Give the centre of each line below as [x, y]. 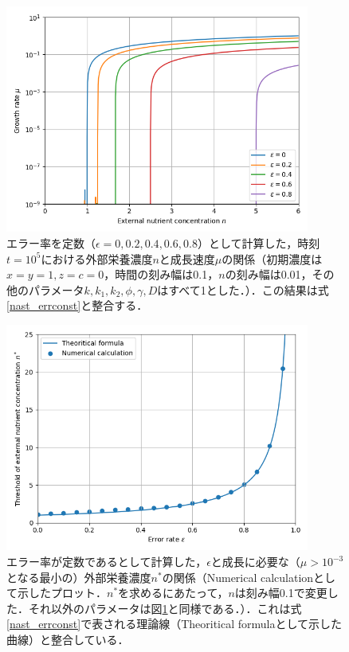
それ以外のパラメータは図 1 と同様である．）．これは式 [165, 608]
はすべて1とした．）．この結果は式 [243, 289]
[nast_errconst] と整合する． [77, 305]
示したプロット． [62, 593]
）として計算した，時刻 [259, 243]
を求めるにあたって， [173, 593]
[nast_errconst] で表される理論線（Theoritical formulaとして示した [174, 624]
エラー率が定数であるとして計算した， [107, 562]
